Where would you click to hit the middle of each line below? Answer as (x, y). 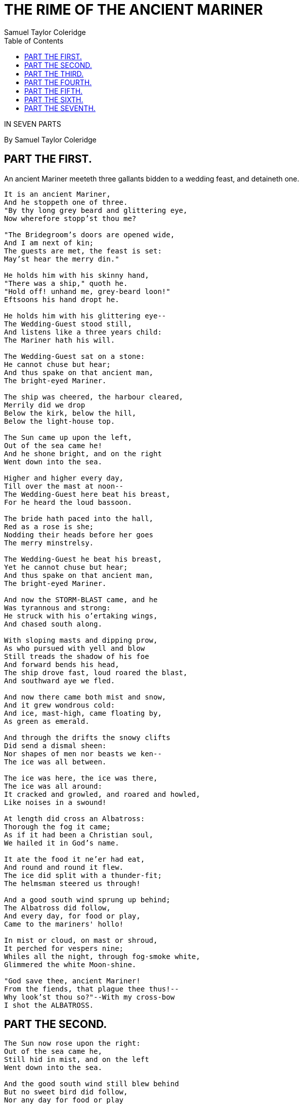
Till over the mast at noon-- (64, 486)
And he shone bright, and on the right (83, 453)
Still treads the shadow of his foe (77, 656)
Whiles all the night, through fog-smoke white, (102, 956)
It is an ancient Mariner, (57, 194)
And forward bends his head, (62, 664)
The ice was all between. (55, 762)
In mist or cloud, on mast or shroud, (81, 940)
